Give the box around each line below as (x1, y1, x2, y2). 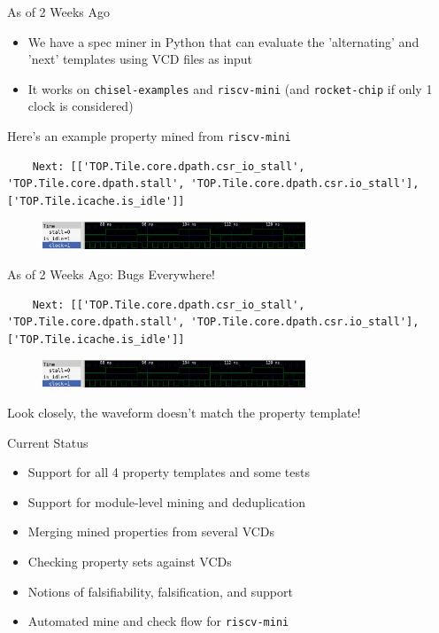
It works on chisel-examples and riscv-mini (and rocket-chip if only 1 (27, 79, 433, 98)
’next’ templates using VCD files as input (27, 50, 253, 68)
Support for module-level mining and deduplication (27, 492, 306, 511)
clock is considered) (27, 97, 134, 115)
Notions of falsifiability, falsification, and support (27, 582, 293, 600)
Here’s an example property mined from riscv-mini (7, 127, 291, 145)
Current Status (7, 433, 89, 451)
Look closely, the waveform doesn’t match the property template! (7, 403, 361, 422)
